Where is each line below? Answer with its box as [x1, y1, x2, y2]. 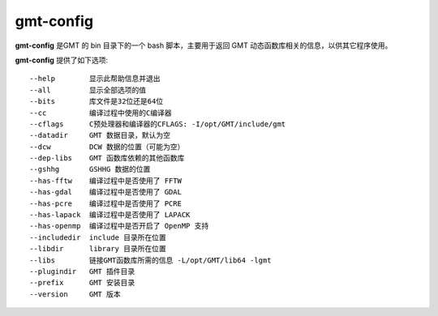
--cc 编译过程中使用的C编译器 [29, 108, 172, 117]
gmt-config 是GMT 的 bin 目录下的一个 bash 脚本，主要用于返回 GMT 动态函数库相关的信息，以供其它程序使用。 [15, 41, 393, 50]
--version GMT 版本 [29, 289, 121, 299]
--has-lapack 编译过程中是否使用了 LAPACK [29, 211, 191, 220]
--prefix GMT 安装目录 [29, 278, 135, 288]
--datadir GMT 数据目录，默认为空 [29, 130, 170, 140]
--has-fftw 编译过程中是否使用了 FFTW [29, 176, 182, 186]
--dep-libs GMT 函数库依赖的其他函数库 [29, 154, 185, 163]
